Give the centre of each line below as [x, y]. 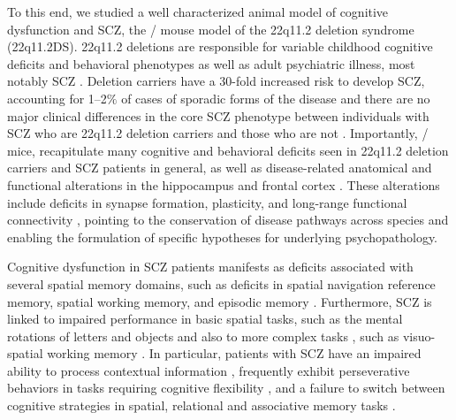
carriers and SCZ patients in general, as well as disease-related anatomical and [220, 168]
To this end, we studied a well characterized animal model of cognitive [198, 11]
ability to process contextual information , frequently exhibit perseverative [209, 370]
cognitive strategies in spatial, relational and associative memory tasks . [201, 405]
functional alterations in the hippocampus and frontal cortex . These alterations [224, 184]
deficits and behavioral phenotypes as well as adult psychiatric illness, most [211, 63]
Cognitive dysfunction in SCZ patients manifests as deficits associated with [210, 267]
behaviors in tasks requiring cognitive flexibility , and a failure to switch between [226, 388]
